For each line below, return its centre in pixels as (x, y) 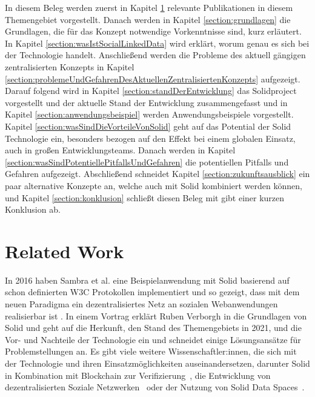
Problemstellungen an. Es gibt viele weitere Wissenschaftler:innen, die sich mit (151, 351)
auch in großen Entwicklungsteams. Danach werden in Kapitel (120, 150)
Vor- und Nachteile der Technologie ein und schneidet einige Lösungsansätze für (153, 339)
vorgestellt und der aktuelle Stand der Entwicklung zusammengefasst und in (146, 102)
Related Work (65, 251)
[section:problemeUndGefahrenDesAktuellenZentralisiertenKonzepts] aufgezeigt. (153, 78)
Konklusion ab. (33, 209)
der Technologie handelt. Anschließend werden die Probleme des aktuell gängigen (155, 55)
